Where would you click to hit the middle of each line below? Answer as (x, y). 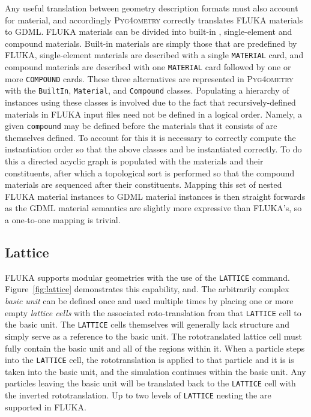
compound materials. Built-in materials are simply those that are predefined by (151, 43)
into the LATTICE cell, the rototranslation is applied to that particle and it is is (149, 360)
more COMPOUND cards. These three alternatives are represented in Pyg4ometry (149, 78)
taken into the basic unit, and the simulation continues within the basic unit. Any (155, 371)
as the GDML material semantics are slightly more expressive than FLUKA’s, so (153, 208)
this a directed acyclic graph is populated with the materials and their (134, 161)
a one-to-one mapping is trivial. (63, 220)
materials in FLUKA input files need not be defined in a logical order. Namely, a (153, 114)
